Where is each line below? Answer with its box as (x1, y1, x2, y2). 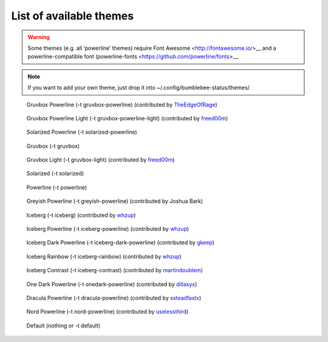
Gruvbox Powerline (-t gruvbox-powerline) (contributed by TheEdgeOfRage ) (26, 101, 218, 108)
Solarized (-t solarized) (26, 170, 84, 177)
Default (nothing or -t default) (26, 322, 100, 329)
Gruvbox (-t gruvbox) (26, 142, 80, 149)
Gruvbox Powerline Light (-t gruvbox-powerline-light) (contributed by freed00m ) (26, 114, 228, 121)
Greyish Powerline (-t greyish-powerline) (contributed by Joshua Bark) (26, 197, 203, 205)
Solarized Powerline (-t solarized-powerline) (26, 128, 137, 136)
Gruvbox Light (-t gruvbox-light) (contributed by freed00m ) (26, 156, 175, 163)
